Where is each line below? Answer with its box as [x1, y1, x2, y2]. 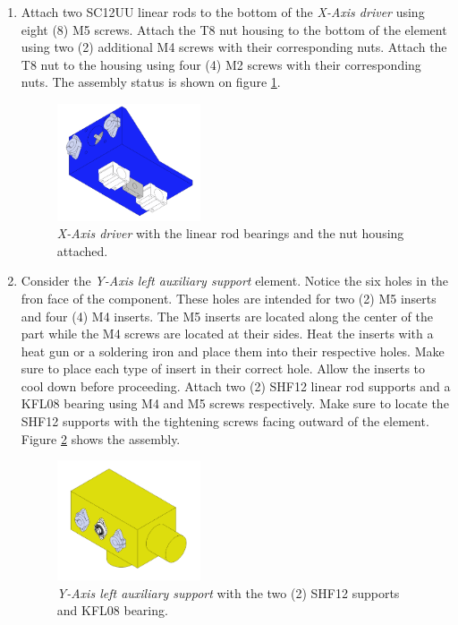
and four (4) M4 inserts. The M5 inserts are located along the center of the [21, 306, 433, 325]
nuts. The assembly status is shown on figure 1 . [21, 73, 281, 91]
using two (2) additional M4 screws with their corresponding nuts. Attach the [21, 38, 447, 56]
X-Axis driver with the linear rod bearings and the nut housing [56, 224, 404, 243]
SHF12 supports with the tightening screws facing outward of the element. [21, 412, 429, 431]
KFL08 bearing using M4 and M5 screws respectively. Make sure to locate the [21, 394, 449, 413]
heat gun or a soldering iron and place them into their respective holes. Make [21, 341, 445, 360]
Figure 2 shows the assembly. [21, 429, 181, 448]
